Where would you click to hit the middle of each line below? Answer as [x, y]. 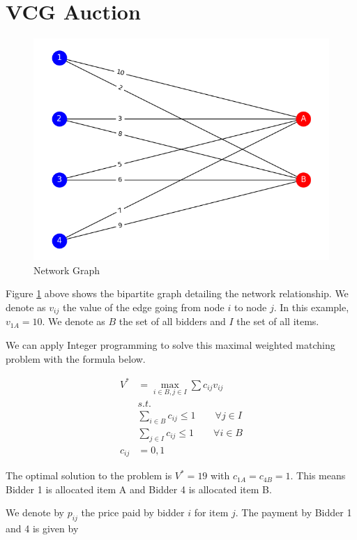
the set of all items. [278, 321]
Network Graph [67, 270]
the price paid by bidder [133, 512]
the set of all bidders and [172, 321]
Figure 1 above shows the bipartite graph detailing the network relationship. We [177, 293]
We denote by [35, 512]
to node [250, 307]
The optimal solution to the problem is [89, 475]
